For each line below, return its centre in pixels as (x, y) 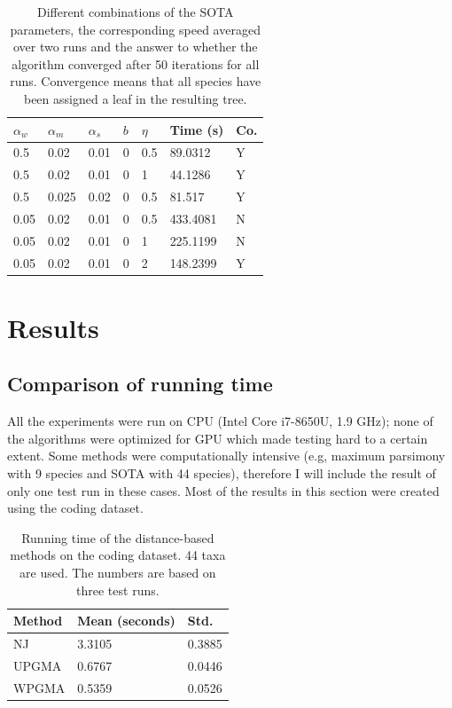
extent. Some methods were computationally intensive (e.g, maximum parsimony (226, 456)
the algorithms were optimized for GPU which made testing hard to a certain (218, 438)
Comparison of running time (140, 384)
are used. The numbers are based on (118, 573)
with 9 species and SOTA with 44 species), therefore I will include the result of (222, 473)
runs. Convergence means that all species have (136, 81)
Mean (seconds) (126, 621)
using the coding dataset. (75, 508)
